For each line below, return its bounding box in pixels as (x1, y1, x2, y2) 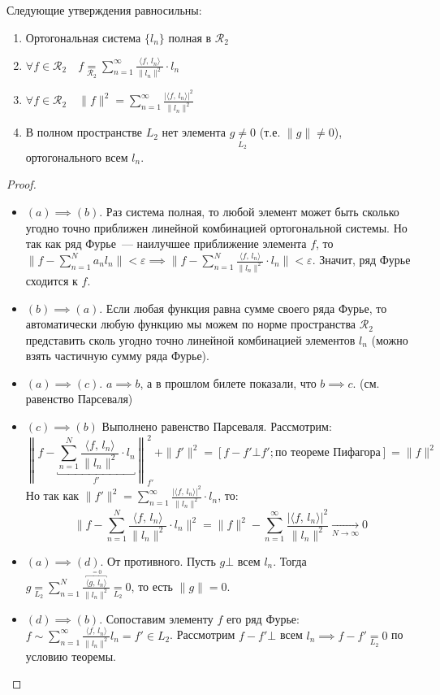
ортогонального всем (25, 148, 128, 165)
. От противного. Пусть (100, 552, 216, 569)
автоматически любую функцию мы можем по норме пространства (25, 315, 356, 332)
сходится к (25, 271, 78, 289)
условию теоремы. (25, 647, 116, 664)
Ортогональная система (25, 28, 141, 46)
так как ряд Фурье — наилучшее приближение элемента (25, 235, 307, 252)
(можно (371, 331, 408, 348)
